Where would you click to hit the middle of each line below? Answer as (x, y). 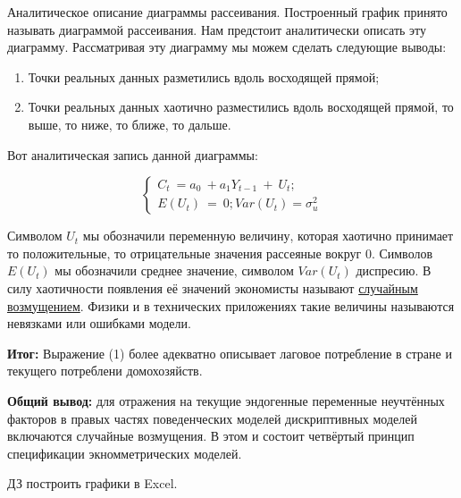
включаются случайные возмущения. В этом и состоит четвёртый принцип (211, 436)
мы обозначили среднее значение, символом (174, 270)
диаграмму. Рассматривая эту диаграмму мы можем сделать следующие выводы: (227, 47)
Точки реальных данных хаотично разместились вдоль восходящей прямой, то (241, 107)
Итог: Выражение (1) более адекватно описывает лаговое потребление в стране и (230, 353)
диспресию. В (394, 270)
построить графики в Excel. (102, 483)
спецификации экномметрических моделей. (125, 453)
